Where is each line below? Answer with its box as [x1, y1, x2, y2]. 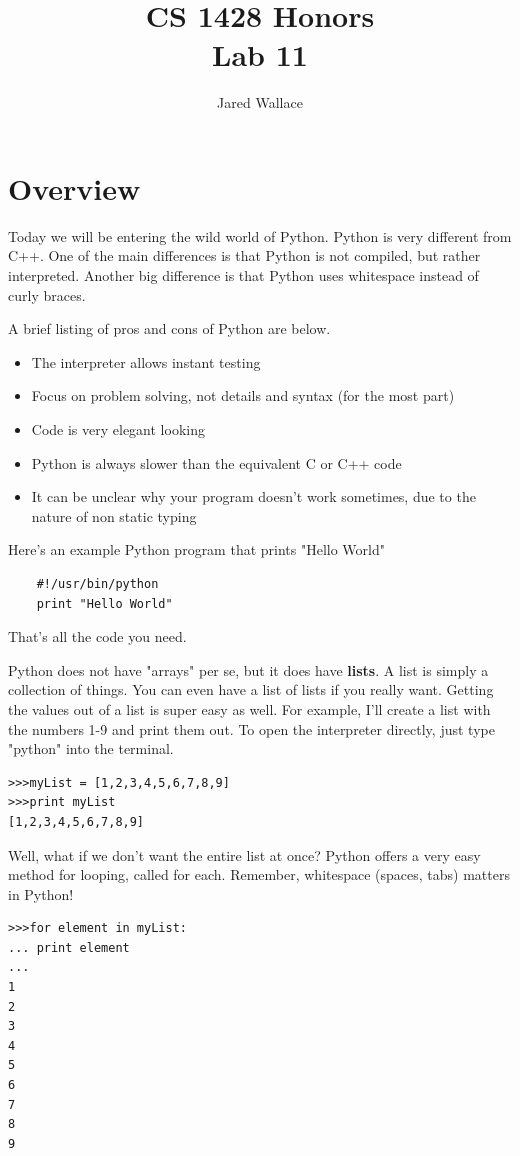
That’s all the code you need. [8, 626, 187, 647]
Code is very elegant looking [31, 419, 205, 439]
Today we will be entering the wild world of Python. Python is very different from [8, 225, 512, 246]
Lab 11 [212, 34, 308, 75]
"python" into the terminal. [8, 738, 174, 759]
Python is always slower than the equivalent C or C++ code [31, 452, 402, 473]
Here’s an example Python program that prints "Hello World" [8, 539, 385, 560]
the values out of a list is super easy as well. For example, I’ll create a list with [8, 698, 491, 719]
